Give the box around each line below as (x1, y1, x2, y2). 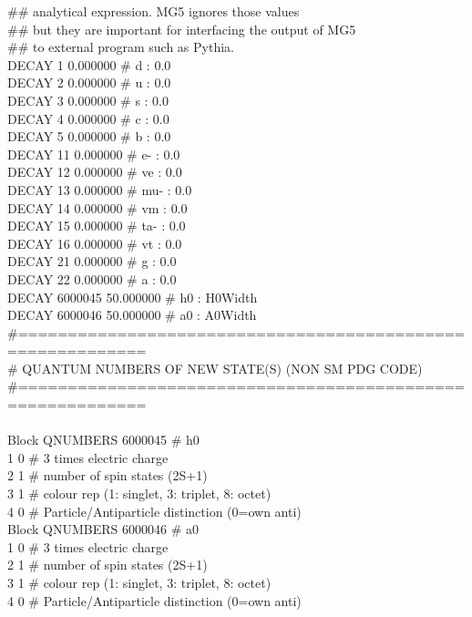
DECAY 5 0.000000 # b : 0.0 (7, 127, 171, 146)
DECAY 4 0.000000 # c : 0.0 (7, 108, 169, 128)
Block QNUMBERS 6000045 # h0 (7, 430, 200, 449)
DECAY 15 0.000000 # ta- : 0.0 (7, 216, 186, 235)
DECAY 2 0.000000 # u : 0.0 (7, 73, 171, 92)
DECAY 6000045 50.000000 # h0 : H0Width (7, 287, 258, 306)
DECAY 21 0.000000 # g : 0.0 (7, 252, 177, 271)
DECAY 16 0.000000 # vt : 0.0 (7, 233, 182, 252)
